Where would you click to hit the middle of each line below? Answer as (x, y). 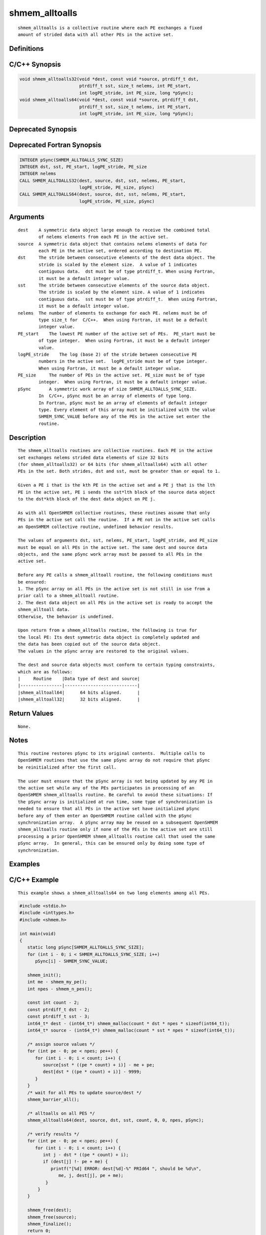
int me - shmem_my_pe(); (57, 982)
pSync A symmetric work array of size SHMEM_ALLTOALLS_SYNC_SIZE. (107, 389)
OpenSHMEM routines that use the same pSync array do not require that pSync (114, 760)
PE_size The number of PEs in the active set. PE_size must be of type (111, 375)
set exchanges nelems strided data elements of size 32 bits (93, 457)
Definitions (26, 49)
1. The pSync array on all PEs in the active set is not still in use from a (114, 589)
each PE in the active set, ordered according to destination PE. (120, 251)
